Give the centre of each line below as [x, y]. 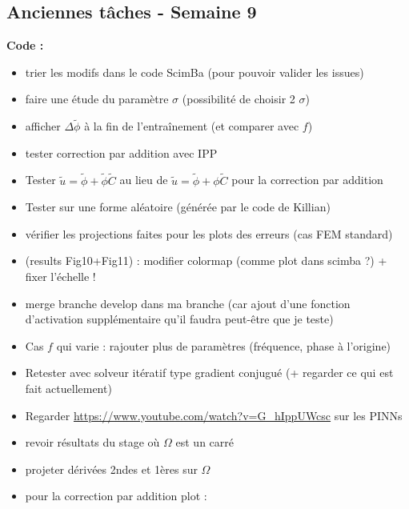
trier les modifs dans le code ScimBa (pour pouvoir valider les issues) [194, 72]
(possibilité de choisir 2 [239, 99]
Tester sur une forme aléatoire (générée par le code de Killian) [178, 207]
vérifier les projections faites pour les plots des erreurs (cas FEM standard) [209, 233]
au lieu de [144, 180]
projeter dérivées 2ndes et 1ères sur [111, 469]
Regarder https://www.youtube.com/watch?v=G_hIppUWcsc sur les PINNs [214, 415]
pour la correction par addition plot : [116, 496]
